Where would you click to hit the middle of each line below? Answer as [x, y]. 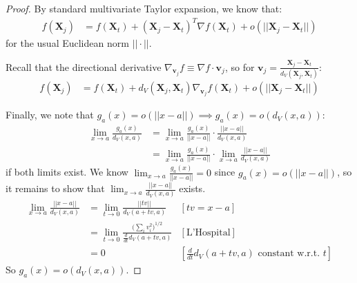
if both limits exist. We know [67, 172]
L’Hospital [208, 232]
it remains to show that [55, 188]
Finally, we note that [50, 115]
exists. [192, 188]
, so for [240, 66]
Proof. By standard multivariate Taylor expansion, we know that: [144, 8]
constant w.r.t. [289, 254]
